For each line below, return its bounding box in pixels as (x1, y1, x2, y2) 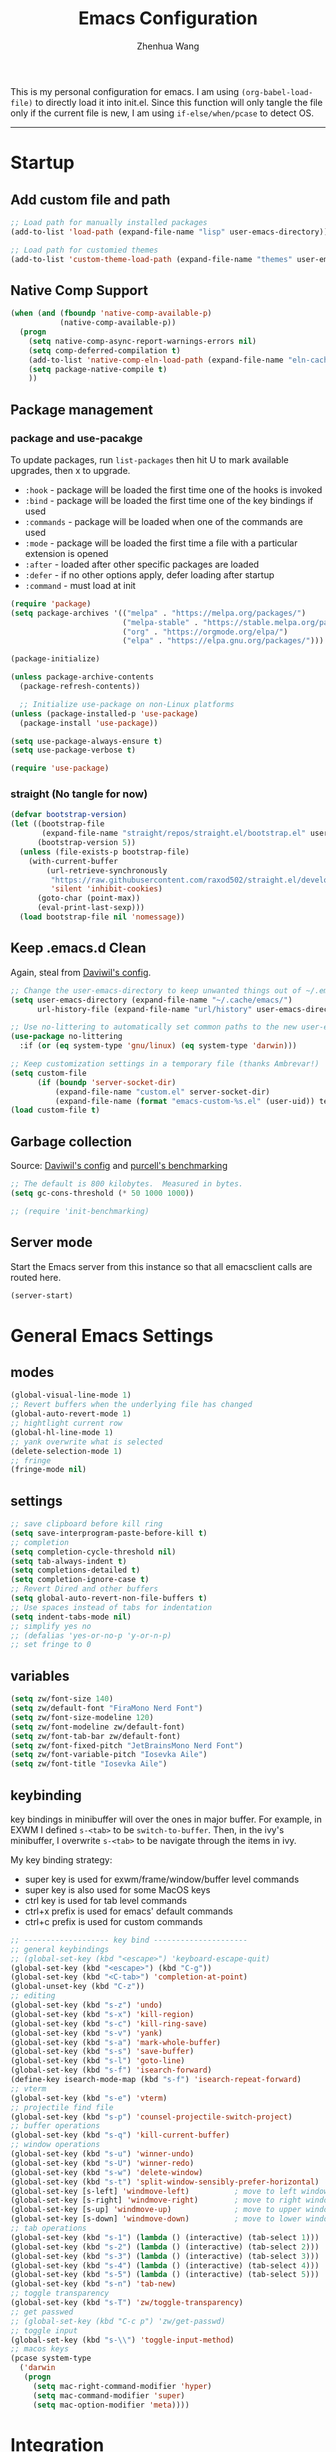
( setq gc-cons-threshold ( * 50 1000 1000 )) (10, 1188, 195, 1198)
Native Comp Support (10, 282, 148, 299)
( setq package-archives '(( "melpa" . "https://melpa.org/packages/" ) (10, 608, 307, 618)
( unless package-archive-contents (10, 672, 155, 682)
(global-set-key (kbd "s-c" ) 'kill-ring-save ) (10, 2018, 208, 2029)
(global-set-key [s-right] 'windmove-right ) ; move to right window (10, 2195, 333, 2206)
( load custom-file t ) (10, 1105, 101, 1116)
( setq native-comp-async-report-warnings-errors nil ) (28, 336, 257, 346)
